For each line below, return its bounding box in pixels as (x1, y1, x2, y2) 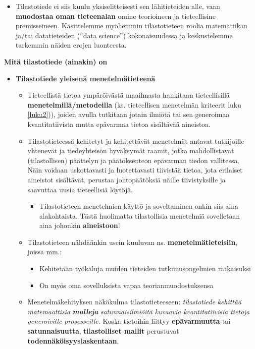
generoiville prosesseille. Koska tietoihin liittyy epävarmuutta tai (27, 316, 231, 326)
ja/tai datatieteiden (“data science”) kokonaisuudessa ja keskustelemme (15, 30, 233, 40)
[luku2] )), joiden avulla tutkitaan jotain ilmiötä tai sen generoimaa (27, 109, 230, 119)
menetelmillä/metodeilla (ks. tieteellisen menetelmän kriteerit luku (27, 99, 241, 110)
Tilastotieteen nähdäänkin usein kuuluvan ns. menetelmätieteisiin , (27, 236, 238, 247)
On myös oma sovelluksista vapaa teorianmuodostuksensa (39, 280, 214, 290)
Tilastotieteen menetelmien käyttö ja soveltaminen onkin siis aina (39, 201, 239, 211)
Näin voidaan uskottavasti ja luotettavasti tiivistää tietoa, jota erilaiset (27, 165, 243, 175)
